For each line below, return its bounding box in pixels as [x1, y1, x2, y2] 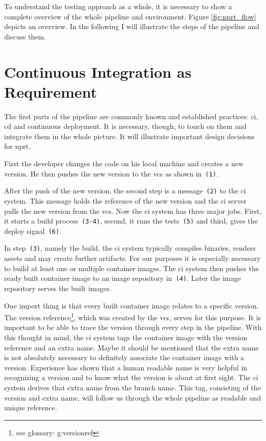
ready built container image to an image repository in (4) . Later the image [4, 273, 241, 283]
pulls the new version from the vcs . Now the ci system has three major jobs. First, [4, 205, 262, 216]
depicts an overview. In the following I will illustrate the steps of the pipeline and [4, 21, 259, 32]
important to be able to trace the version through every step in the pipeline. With [4, 322, 262, 333]
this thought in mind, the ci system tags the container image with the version [4, 332, 248, 342]
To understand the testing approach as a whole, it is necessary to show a [4, 1, 232, 11]
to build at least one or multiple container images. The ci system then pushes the [4, 262, 259, 273]
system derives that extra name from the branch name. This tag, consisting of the [4, 382, 261, 392]
